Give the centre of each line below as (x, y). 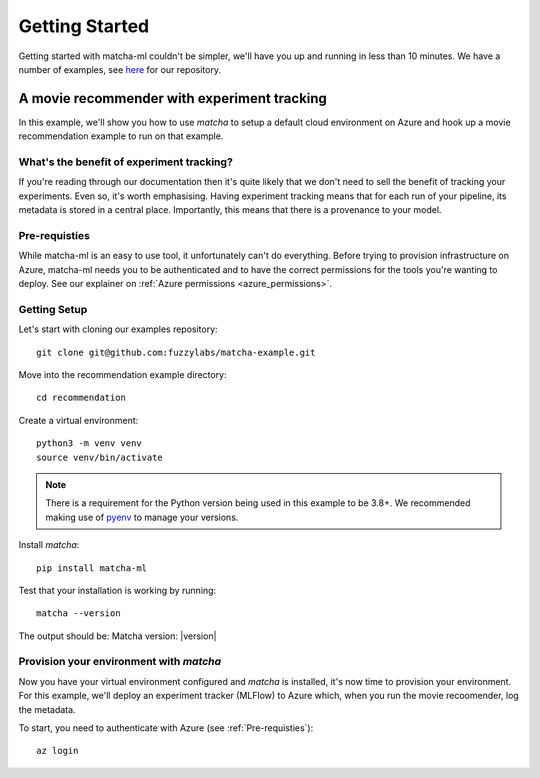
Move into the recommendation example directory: (122, 374)
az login (57, 751)
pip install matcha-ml (92, 568)
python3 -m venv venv (89, 443)
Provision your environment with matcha (120, 662)
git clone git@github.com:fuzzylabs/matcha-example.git (176, 352)
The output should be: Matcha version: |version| (117, 636)
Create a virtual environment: (78, 420)
